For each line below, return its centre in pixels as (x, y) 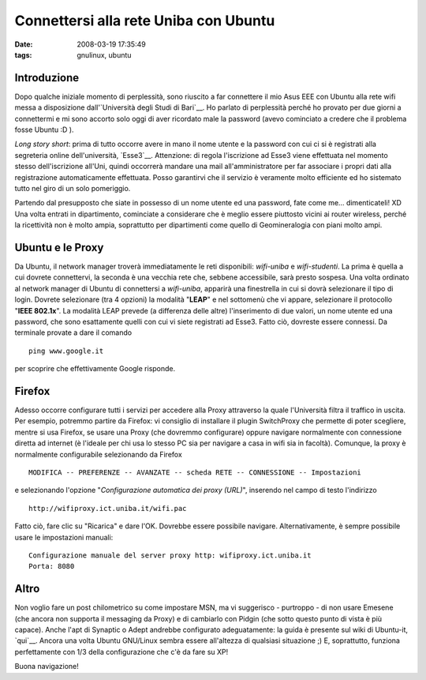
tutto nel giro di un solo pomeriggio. (73, 188)
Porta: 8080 (52, 566)
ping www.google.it (66, 351)
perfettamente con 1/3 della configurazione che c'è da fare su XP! (121, 652)
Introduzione (47, 78)
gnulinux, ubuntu (104, 54)
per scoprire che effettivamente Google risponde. (95, 369)
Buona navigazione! (47, 667)
